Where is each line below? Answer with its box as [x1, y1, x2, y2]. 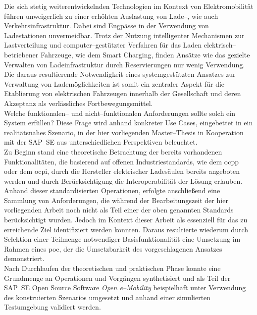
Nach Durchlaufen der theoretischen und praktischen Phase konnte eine [4, 263, 221, 273]
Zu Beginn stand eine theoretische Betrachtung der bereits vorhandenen [4, 146, 222, 157]
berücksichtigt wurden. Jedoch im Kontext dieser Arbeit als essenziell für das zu [4, 214, 248, 225]
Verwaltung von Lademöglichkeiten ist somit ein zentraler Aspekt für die [4, 78, 225, 89]
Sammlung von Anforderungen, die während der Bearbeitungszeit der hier [4, 195, 228, 205]
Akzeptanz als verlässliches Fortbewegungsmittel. [4, 98, 153, 108]
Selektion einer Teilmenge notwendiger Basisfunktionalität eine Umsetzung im [4, 234, 241, 244]
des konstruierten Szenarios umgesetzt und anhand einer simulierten [4, 292, 211, 302]
